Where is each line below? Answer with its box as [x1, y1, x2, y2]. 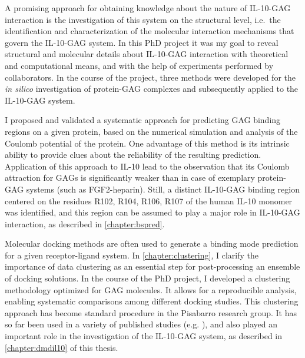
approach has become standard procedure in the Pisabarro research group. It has [5, 306, 297, 319]
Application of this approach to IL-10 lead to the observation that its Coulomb [5, 160, 290, 172]
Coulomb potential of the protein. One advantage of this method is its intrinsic [5, 137, 290, 149]
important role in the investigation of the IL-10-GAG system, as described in [5, 330, 283, 342]
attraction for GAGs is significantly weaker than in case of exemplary [5, 171, 255, 184]
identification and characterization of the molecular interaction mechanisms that [5, 25, 294, 37]
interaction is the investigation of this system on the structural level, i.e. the [5, 13, 281, 25]
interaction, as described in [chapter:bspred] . [5, 217, 165, 230]
